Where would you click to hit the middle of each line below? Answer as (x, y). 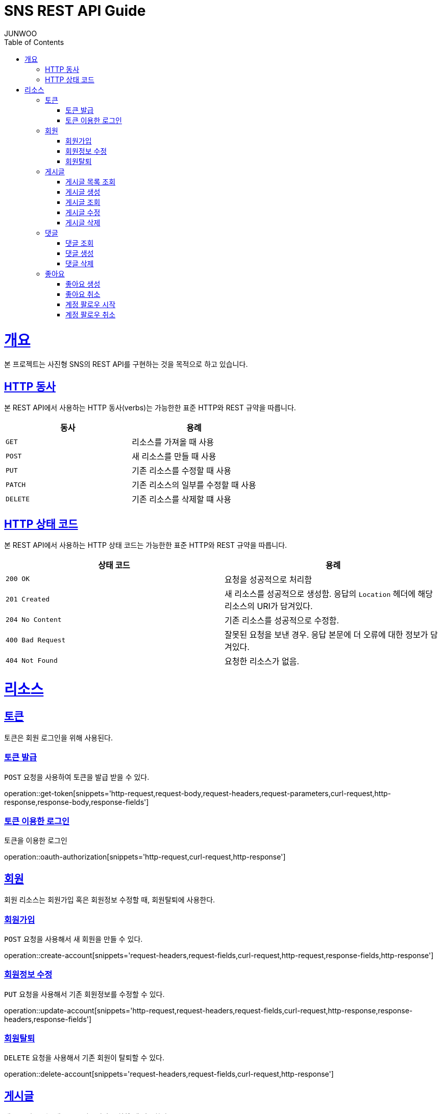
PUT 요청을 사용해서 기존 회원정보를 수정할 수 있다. (84, 994)
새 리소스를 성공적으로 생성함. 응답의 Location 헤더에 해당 (329, 594)
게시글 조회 (83, 202)
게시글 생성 (83, 192)
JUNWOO (21, 33)
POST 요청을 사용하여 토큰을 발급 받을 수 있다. (77, 777)
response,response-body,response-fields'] (77, 802)
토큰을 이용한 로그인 (36, 841)
